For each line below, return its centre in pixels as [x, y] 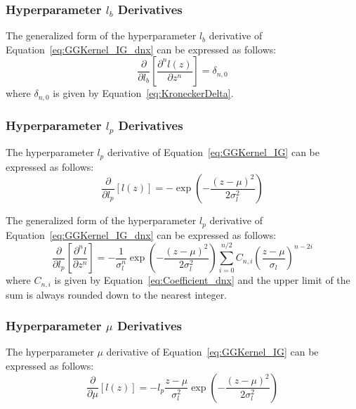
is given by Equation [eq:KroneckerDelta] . [143, 93]
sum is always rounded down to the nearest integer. [117, 294]
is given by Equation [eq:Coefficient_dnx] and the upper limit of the [202, 280]
